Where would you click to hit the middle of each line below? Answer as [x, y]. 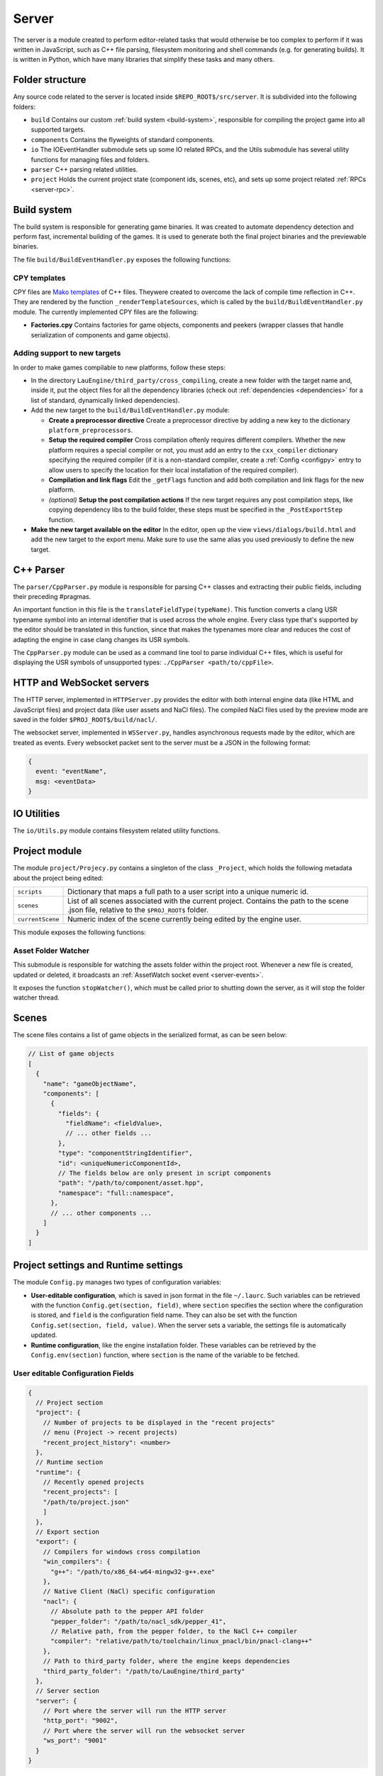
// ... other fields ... [108, 1133]
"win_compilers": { [77, 1562]
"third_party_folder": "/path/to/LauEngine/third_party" [144, 1671]
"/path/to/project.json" [86, 1502]
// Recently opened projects [94, 1482]
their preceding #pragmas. [52, 596]
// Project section [70, 1402]
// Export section [67, 1532]
